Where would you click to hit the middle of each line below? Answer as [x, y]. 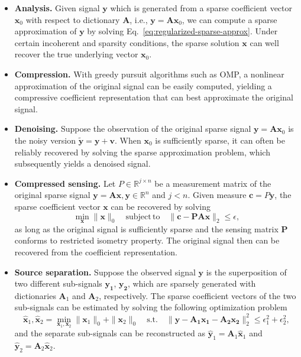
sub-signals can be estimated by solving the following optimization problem [151, 307]
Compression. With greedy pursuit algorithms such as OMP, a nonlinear [149, 74]
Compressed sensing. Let [65, 183]
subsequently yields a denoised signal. [82, 163]
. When [128, 140]
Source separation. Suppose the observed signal [105, 272]
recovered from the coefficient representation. [96, 251]
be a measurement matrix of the [213, 183]
